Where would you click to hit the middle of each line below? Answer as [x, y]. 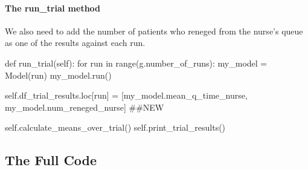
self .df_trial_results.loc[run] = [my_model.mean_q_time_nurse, [126, 95]
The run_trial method [53, 8]
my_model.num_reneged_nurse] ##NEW [85, 107]
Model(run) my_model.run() [58, 75]
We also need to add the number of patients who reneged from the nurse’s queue [154, 31]
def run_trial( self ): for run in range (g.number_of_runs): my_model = [136, 63]
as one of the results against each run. [75, 43]
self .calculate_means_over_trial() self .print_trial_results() [115, 127]
